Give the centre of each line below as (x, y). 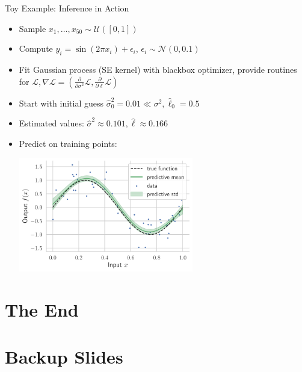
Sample (32, 28)
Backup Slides (64, 357)
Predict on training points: (68, 143)
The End (42, 309)
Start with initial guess (61, 103)
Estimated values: (51, 123)
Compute (36, 48)
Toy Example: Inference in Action (67, 8)
